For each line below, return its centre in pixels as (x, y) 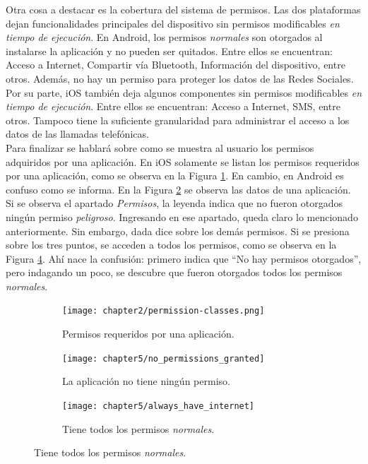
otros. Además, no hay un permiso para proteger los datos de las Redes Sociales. (180, 78)
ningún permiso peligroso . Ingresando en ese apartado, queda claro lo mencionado (182, 216)
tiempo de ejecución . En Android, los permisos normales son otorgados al (164, 37)
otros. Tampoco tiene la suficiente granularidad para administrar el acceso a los (178, 120)
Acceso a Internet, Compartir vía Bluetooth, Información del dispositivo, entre (176, 65)
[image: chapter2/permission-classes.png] (164, 311)
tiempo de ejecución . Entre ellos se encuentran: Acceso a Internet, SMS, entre (173, 106)
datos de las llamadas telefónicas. (77, 134)
